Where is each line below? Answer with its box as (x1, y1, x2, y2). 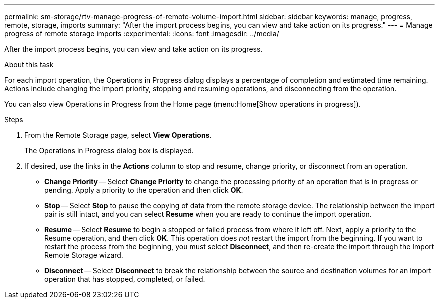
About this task (4, 60, 54, 69)
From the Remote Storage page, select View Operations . (24, 131, 212, 139)
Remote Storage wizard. (44, 251, 123, 259)
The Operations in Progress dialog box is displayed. (24, 146, 194, 155)
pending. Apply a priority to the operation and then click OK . (44, 186, 243, 194)
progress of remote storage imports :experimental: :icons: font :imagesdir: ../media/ (4, 29, 279, 38)
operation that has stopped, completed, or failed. (44, 275, 205, 283)
